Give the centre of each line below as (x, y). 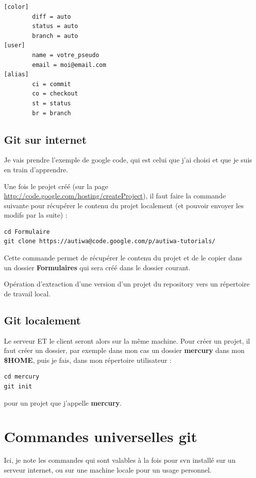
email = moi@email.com (69, 65)
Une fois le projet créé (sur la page (56, 186)
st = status (52, 103)
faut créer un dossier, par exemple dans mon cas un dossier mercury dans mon (124, 350)
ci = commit (52, 84)
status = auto (55, 26)
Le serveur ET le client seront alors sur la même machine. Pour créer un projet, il (127, 340)
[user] (15, 46)
